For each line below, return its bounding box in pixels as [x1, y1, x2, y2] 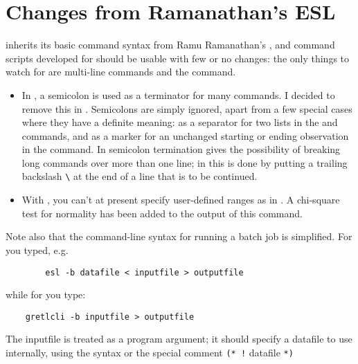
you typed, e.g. [6, 242, 69, 257]
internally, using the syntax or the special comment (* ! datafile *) [6, 345, 294, 359]
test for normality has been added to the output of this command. [21, 206, 303, 220]
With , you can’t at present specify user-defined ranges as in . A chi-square [21, 192, 340, 207]
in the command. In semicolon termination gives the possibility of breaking [21, 142, 341, 156]
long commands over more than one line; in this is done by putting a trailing [21, 155, 348, 170]
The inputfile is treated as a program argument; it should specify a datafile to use [6, 331, 352, 346]
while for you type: [6, 287, 86, 302]
